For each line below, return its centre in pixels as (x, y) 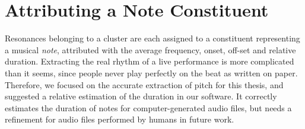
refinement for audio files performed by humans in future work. (120, 119)
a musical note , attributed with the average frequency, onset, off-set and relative (150, 49)
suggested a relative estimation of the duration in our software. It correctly (141, 96)
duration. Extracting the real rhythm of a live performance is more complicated (150, 61)
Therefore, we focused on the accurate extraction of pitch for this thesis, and (144, 84)
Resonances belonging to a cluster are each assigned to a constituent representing (152, 38)
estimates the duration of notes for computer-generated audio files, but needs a (148, 107)
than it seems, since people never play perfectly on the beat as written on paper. (151, 72)
